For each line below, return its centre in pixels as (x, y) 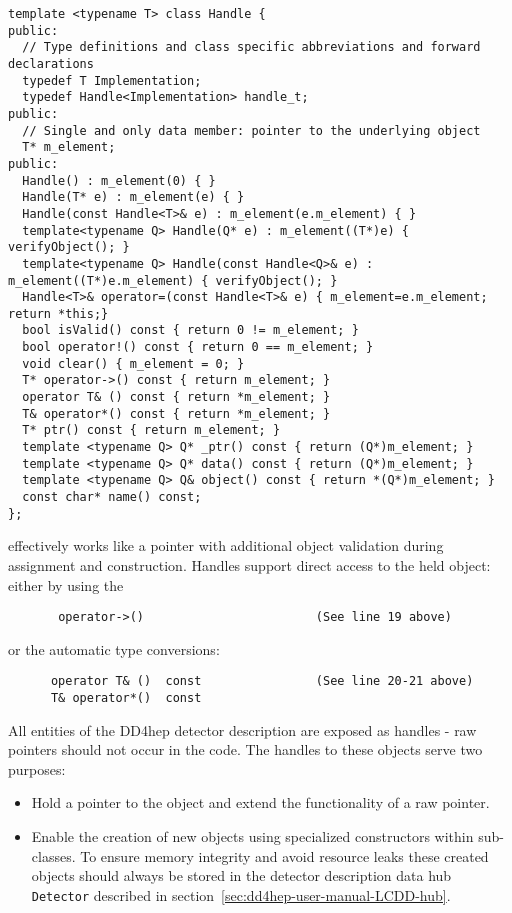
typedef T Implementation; (112, 80)
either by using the (66, 584)
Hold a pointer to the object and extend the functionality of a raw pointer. (260, 802)
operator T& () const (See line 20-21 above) (262, 681)
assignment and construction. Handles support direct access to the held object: (249, 564)
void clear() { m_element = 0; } (133, 363)
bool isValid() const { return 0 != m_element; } (190, 330)
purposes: (37, 768)
